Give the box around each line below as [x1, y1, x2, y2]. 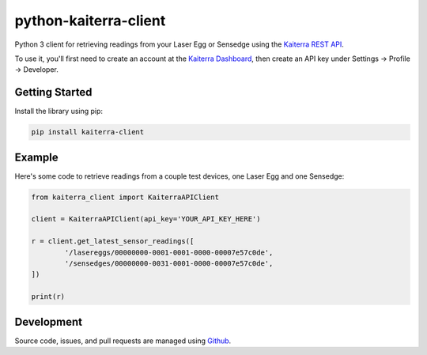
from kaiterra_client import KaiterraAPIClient [31, 192, 219, 202]
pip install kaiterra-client [31, 127, 145, 137]
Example [14, 150, 59, 164]
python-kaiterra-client [14, 12, 166, 29]
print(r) [31, 293, 66, 301]
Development [14, 315, 83, 328]
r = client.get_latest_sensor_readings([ [31, 237, 195, 246]
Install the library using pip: [14, 107, 103, 116]
